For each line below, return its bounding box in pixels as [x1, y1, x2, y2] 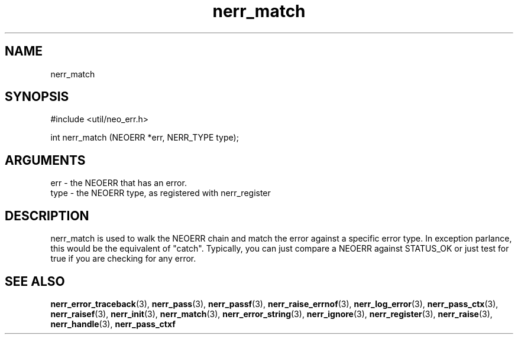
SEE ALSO [5, 273, 65, 289]
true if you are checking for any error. [50, 253, 196, 264]
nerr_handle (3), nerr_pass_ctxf [50, 318, 176, 329]
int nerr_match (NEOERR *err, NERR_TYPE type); [50, 132, 239, 143]
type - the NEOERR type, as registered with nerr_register [50, 188, 271, 198]
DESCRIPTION [5, 208, 89, 223]
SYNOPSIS [5, 89, 69, 105]
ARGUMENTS [5, 152, 86, 168]
